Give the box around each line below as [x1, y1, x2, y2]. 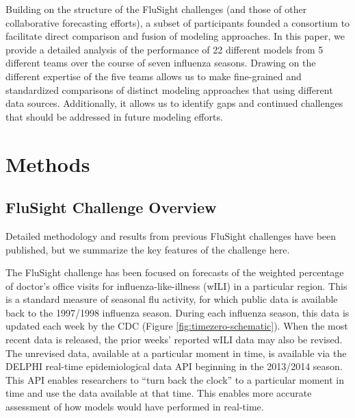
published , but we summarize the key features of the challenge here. [5, 242, 290, 256]
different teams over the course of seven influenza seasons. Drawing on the [5, 56, 316, 70]
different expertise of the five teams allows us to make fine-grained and [5, 69, 302, 83]
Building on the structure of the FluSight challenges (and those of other [5, 2, 307, 16]
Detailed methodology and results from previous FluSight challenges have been [5, 228, 337, 243]
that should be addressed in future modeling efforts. [5, 109, 223, 123]
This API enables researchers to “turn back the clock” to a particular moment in [5, 372, 344, 386]
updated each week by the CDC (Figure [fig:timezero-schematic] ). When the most [5, 319, 348, 333]
